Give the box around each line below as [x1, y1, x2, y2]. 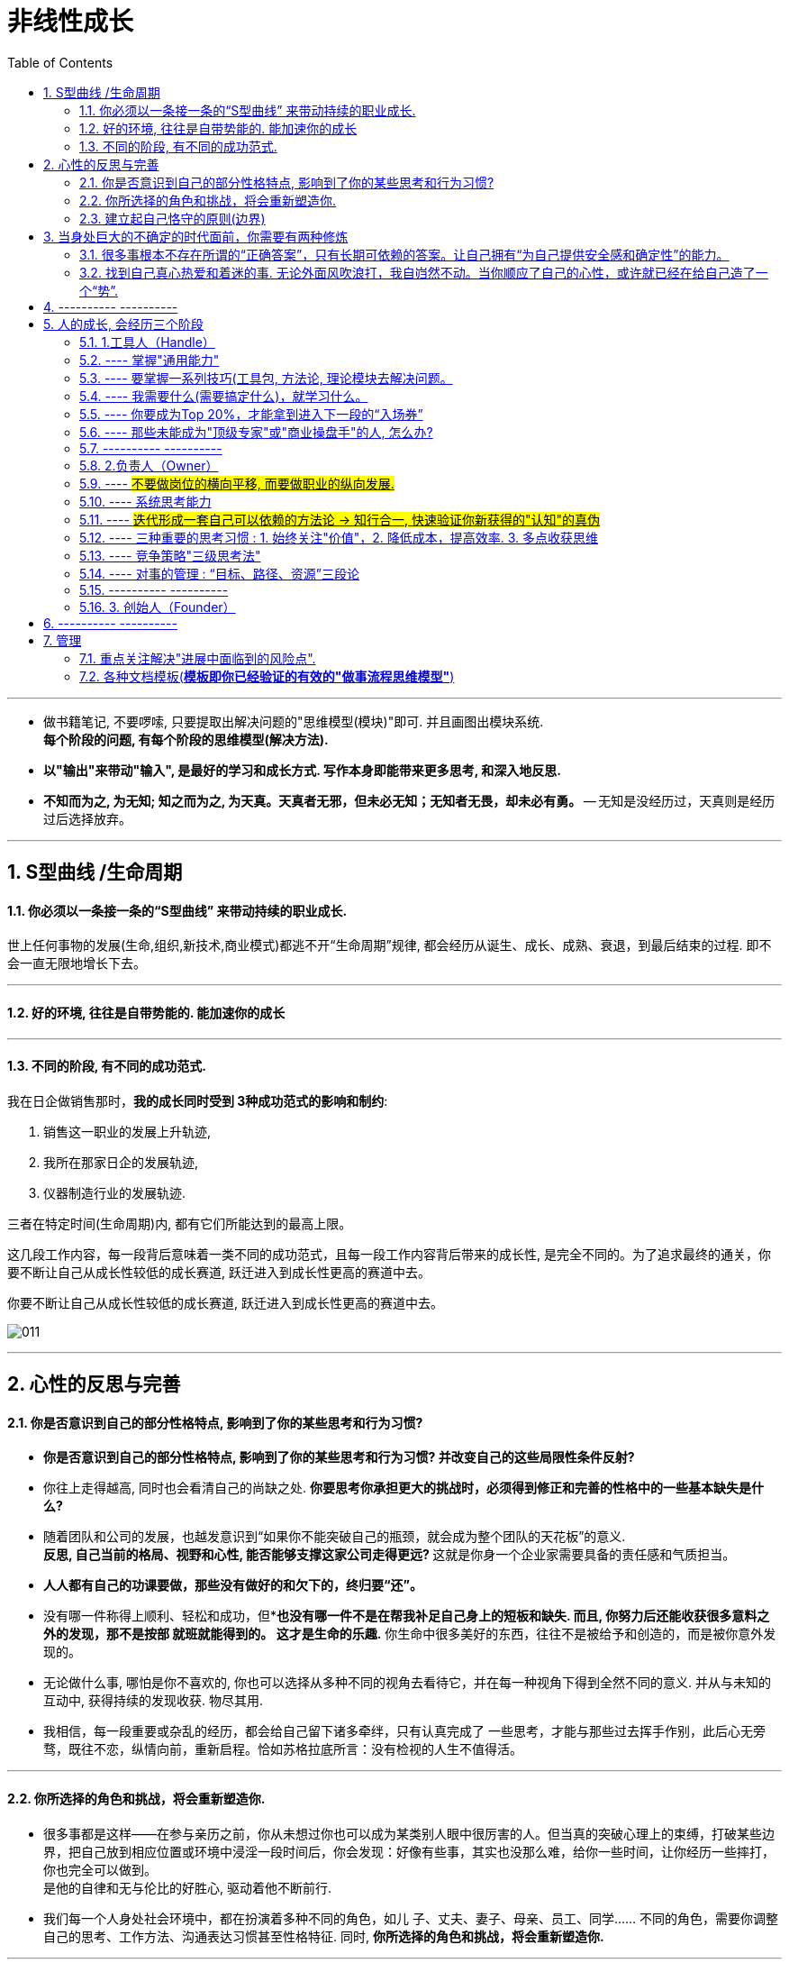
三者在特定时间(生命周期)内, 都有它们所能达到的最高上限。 [7, 1215, 352, 1231]
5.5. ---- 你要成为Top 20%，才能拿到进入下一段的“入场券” [79, 406, 423, 422]
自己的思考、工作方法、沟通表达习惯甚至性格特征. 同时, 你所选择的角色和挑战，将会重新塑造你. [43, 1928, 604, 1944]
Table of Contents [7, 54, 113, 70]
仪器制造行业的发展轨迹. [43, 1184, 186, 1201]
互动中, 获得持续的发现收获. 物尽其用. [43, 1693, 263, 1709]
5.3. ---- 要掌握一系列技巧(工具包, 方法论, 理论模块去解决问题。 [79, 370, 453, 386]
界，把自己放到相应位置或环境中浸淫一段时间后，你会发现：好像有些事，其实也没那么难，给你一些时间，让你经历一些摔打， [43, 1843, 775, 1859]
